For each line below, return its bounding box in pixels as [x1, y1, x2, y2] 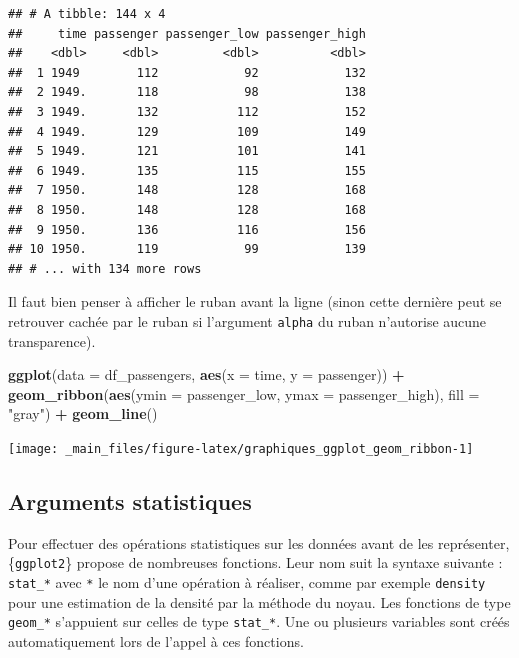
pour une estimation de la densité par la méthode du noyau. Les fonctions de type [8, 591, 511, 612]
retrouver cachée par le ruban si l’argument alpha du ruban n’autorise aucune [8, 310, 487, 331]
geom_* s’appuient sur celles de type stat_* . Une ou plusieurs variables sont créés [8, 611, 510, 632]
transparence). [8, 330, 96, 351]
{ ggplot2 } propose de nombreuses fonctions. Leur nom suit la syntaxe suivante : [8, 552, 503, 573]
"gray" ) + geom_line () [8, 403, 158, 424]
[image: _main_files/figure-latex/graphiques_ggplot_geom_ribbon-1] [8, 441, 474, 456]
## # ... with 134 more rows [8, 261, 202, 276]
